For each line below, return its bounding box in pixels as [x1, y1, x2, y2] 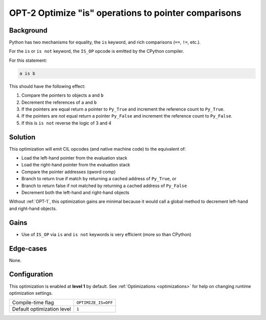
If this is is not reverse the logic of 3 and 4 [21, 120, 112, 126]
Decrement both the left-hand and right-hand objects [21, 190, 130, 196]
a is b [19, 71, 35, 76]
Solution [9, 133, 35, 141]
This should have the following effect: [9, 83, 86, 89]
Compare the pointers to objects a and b [21, 92, 103, 98]
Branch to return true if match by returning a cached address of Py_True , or [21, 176, 177, 182]
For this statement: [9, 57, 47, 63]
